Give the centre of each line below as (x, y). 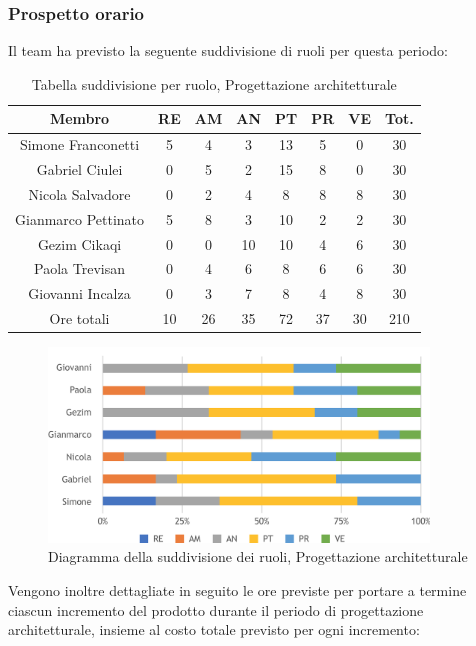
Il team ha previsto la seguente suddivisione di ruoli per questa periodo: (228, 50)
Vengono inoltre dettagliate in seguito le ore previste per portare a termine (237, 590)
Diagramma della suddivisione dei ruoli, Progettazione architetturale (258, 556)
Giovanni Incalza (79, 293)
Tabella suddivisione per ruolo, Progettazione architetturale (214, 83)
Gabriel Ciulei (79, 169)
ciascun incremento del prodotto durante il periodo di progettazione (216, 609)
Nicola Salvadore (79, 193)
